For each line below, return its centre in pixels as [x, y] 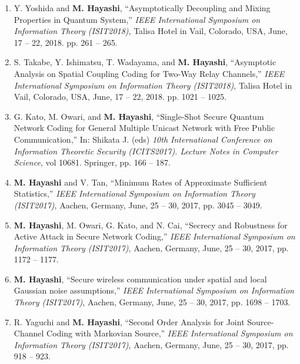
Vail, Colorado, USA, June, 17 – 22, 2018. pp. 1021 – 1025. [120, 97]
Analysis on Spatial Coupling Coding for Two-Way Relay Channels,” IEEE [149, 73]
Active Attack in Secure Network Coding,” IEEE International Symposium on [154, 236]
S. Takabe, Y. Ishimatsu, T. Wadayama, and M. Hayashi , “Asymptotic [145, 62]
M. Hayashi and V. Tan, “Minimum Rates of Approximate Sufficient [141, 182]
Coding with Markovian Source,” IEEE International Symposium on [170, 333]
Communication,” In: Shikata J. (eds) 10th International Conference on [143, 139]
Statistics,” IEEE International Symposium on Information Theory [134, 193]
